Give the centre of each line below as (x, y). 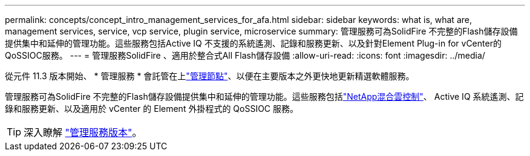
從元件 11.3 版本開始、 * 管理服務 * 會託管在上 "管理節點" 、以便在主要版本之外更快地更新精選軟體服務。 (210, 76)
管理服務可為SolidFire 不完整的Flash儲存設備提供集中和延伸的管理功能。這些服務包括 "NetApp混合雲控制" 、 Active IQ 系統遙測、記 (264, 96)
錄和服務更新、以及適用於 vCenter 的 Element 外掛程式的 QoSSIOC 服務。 (152, 109)
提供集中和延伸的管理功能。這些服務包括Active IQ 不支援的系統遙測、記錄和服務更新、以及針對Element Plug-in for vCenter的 (253, 43)
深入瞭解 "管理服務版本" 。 (83, 132)
